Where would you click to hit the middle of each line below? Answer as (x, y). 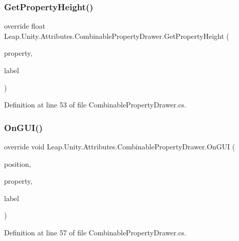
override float (25, 26)
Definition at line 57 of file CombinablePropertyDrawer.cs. (95, 232)
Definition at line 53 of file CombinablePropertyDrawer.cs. (95, 105)
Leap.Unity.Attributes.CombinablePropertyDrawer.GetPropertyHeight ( (117, 36)
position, (18, 163)
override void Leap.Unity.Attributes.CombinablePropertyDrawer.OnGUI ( (120, 146)
